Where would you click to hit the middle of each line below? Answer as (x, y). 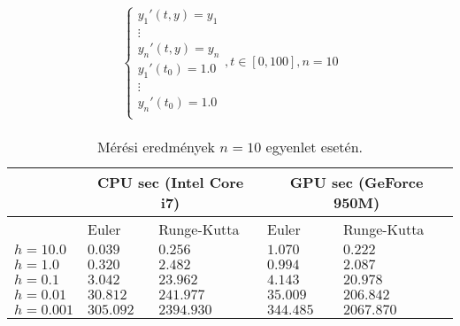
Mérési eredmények (156, 146)
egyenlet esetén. (314, 146)
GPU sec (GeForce (356, 182)
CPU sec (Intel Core (170, 182)
